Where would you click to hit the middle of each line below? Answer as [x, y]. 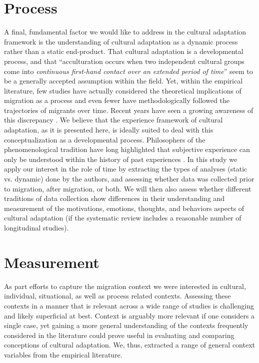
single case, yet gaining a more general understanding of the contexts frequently [126, 325]
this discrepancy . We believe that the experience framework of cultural [113, 120]
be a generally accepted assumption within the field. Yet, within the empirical [123, 81]
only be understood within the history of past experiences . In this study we [121, 159]
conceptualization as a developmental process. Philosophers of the [105, 139]
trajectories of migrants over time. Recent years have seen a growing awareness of [129, 110]
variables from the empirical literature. [63, 354]
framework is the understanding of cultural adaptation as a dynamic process [121, 41]
